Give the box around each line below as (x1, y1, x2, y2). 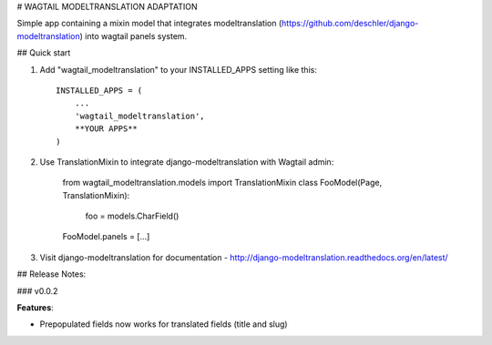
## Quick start (16, 47, 71, 58)
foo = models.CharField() (85, 210, 179, 222)
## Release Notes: (16, 269, 87, 279)
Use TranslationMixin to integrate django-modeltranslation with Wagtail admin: (39, 156, 334, 167)
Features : (16, 302, 54, 313)
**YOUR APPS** (74, 124, 138, 134)
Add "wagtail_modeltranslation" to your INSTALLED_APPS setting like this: (39, 64, 318, 75)
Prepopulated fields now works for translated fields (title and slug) (39, 319, 288, 330)
